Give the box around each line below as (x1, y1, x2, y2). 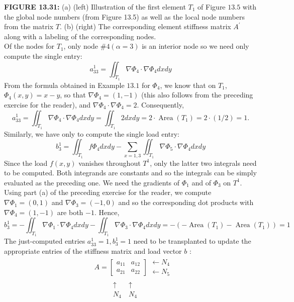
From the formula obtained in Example (4, 79, 125, 90)
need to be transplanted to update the (133, 236, 251, 246)
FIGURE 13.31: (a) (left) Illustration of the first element (4, 2, 186, 12)
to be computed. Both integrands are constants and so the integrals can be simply (4, 167, 257, 178)
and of (191, 177, 211, 187)
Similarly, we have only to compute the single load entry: (4, 128, 179, 139)
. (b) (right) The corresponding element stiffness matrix (59, 21, 231, 32)
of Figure (198, 2, 226, 12)
